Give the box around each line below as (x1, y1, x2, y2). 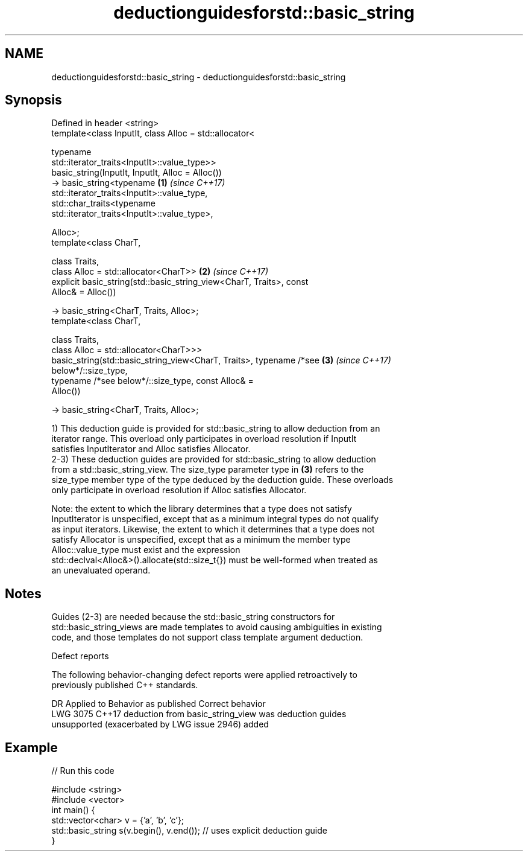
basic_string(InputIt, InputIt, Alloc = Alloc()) (51, 167, 222, 178)
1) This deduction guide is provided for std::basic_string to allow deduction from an (51, 423, 380, 434)
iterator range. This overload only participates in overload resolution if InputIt (51, 433, 357, 444)
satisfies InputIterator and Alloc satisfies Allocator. (51, 444, 251, 455)
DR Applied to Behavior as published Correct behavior (51, 698, 266, 709)
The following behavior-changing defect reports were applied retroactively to (51, 669, 357, 680)
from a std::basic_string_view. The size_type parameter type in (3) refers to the (51, 464, 364, 475)
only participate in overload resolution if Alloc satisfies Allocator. (51, 485, 307, 496)
